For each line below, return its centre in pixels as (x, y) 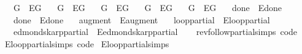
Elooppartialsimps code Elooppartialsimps (87, 43)
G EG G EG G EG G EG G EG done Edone (147, 7)
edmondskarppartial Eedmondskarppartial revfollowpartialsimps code (155, 32)
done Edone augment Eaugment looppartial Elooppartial (141, 19)
